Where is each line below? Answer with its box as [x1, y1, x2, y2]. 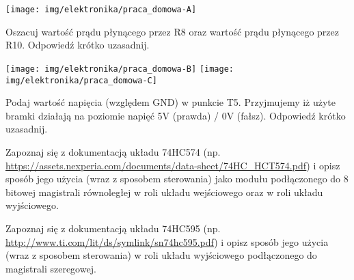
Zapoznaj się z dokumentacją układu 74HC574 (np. [5, 144, 221, 158]
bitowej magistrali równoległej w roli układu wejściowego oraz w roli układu [5, 184, 323, 199]
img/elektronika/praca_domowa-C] [5, 75, 157, 85]
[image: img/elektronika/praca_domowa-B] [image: [5, 64, 234, 74]
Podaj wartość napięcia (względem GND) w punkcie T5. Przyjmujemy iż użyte [5, 95, 336, 109]
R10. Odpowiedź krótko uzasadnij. [5, 38, 150, 52]
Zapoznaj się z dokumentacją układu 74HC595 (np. [5, 221, 221, 235]
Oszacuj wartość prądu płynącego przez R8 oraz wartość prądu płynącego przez [5, 24, 340, 38]
